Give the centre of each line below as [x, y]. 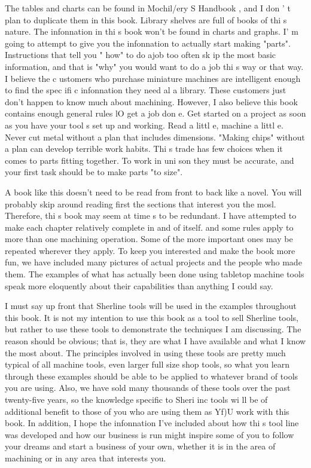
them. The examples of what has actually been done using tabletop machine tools [155, 274]
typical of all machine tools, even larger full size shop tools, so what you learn [147, 364]
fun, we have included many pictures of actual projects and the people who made [153, 262]
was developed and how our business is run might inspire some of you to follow [150, 434]
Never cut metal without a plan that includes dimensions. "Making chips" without [155, 137]
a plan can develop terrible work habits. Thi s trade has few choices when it [144, 149]
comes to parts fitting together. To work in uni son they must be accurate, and [150, 160]
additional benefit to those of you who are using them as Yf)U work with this [147, 411]
